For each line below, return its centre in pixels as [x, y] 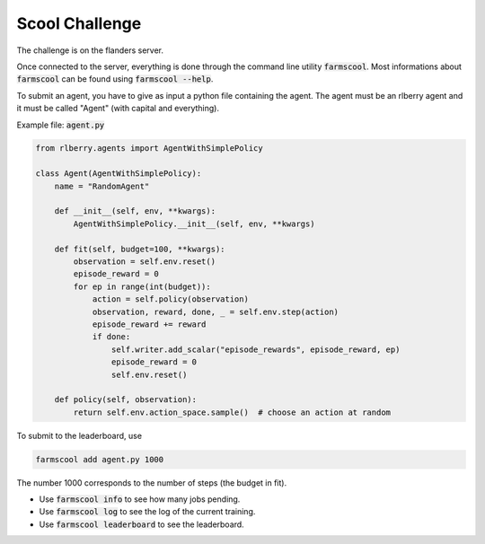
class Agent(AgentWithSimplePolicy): [119, 174]
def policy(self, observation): [126, 400]
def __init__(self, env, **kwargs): [135, 211]
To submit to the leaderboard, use [79, 435]
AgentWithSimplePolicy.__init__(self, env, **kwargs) [194, 224]
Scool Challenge [79, 23]
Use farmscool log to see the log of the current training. [147, 512]
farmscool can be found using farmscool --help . [115, 79]
